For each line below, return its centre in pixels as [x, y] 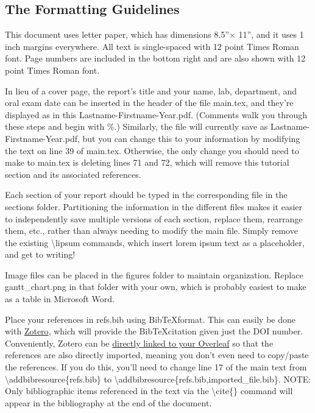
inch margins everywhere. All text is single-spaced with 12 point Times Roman [152, 46]
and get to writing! [40, 254]
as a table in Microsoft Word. [60, 299]
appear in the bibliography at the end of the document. [108, 402]
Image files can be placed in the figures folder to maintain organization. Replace [154, 274]
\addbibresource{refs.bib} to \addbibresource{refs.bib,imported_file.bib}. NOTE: [158, 379]
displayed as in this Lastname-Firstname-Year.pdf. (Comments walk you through [156, 114]
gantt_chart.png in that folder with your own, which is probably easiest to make [156, 287]
